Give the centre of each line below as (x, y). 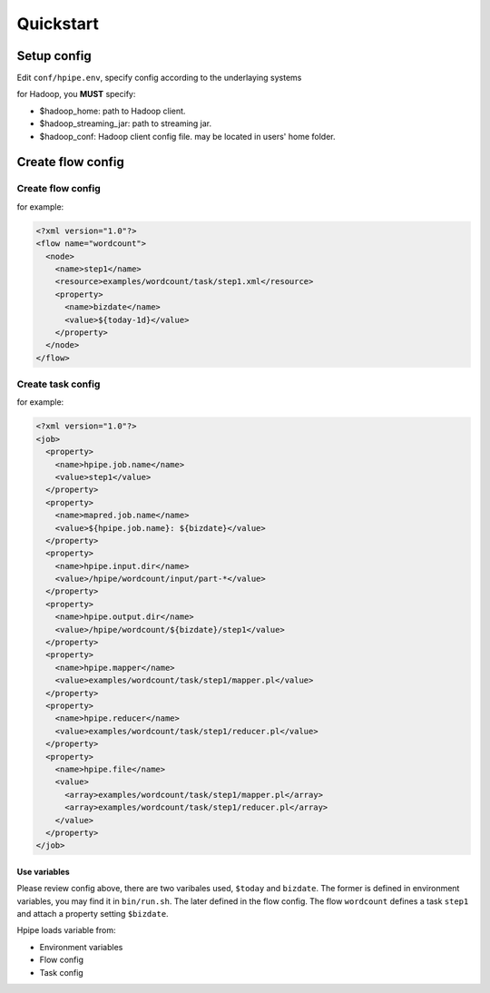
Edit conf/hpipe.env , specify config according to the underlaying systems (159, 78)
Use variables (43, 871)
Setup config (54, 56)
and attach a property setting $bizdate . (93, 914)
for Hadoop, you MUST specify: (76, 94)
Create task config (59, 384)
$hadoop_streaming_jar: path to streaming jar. (126, 123)
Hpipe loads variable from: (67, 930)
